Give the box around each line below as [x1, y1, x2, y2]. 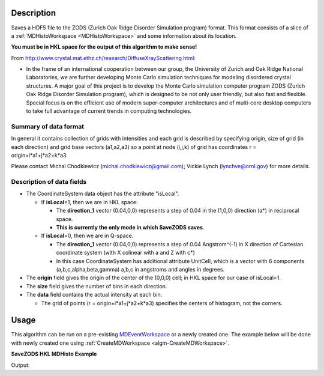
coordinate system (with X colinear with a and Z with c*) [56, 249, 195, 256]
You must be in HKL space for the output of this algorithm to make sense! [11, 43, 197, 50]
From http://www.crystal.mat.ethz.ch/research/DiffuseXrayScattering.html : [11, 54, 196, 61]
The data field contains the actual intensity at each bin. [26, 291, 163, 299]
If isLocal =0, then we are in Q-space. [41, 232, 134, 240]
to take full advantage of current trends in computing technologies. [26, 108, 192, 115]
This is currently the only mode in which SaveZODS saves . [56, 224, 205, 231]
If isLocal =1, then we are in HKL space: [41, 198, 138, 205]
